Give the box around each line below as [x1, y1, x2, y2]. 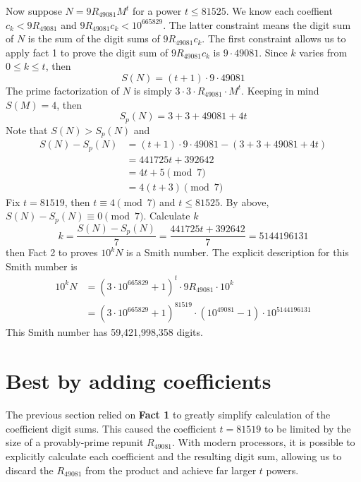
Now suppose [6, 4, 62, 18]
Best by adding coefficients [6, 366, 271, 395]
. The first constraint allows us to [202, 31, 346, 46]
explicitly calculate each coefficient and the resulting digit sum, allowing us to [6, 448, 342, 463]
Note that [6, 122, 48, 137]
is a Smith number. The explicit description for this [126, 245, 349, 260]
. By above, [219, 194, 269, 209]
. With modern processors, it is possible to [172, 435, 355, 450]
